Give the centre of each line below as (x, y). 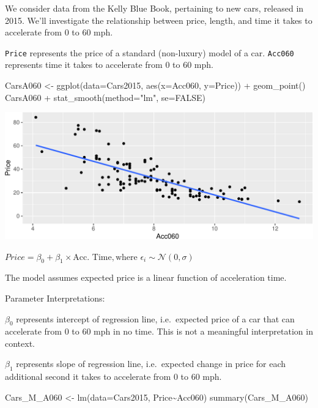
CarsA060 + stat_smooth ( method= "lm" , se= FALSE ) (105, 97)
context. (20, 343)
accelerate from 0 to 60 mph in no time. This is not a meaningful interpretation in (159, 331)
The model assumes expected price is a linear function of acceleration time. (146, 277)
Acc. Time (92, 257)
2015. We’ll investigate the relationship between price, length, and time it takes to (159, 20)
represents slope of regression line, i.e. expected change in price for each (151, 364)
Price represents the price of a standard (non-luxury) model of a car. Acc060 (150, 52)
